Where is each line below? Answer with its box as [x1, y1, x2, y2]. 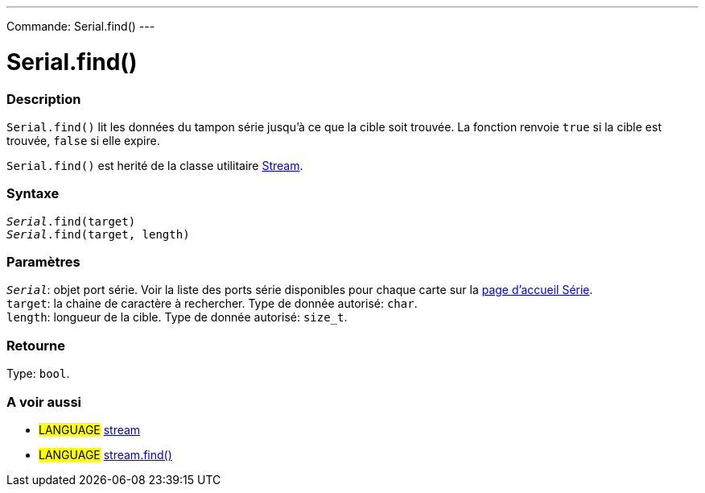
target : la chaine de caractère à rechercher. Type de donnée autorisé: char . [6, 296, 418, 311]
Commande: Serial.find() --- [6, 19, 155, 33]
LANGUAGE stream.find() [39, 447, 172, 462]
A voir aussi [6, 393, 82, 410]
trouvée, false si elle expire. [6, 133, 160, 147]
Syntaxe [6, 185, 60, 202]
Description [6, 90, 81, 107]
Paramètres [6, 254, 80, 270]
